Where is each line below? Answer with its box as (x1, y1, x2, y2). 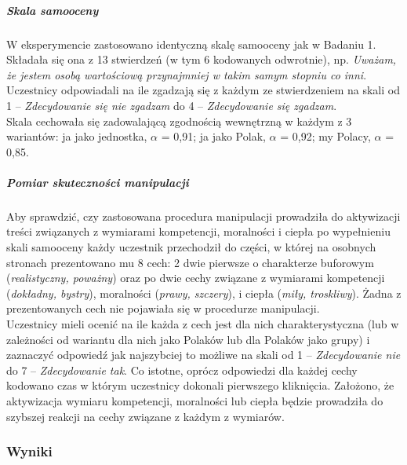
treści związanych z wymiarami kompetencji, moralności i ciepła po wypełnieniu (6, 223, 391, 240)
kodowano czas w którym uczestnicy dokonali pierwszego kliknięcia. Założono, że (6, 377, 394, 394)
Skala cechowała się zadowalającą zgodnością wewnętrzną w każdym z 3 (6, 112, 352, 129)
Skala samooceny (6, 2, 99, 18)
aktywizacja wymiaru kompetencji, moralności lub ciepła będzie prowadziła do (6, 393, 383, 408)
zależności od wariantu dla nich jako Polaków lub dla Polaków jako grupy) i (6, 331, 370, 347)
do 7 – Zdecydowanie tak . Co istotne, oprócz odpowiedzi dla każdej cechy (6, 361, 358, 378)
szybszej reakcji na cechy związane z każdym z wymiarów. (6, 408, 285, 424)
